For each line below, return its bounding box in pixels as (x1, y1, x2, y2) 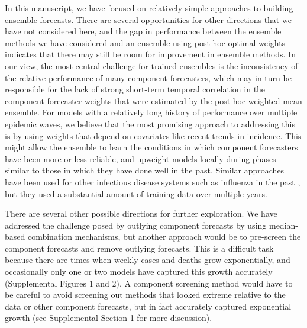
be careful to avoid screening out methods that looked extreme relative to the (5, 288, 286, 301)
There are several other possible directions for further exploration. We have (5, 207, 277, 220)
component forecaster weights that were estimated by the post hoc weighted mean (5, 94, 302, 107)
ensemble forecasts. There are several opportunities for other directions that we (5, 13, 292, 25)
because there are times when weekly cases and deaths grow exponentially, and (5, 253, 290, 266)
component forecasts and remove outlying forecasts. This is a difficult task (5, 242, 274, 254)
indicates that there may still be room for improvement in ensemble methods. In (5, 48, 296, 60)
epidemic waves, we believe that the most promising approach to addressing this (5, 117, 295, 130)
